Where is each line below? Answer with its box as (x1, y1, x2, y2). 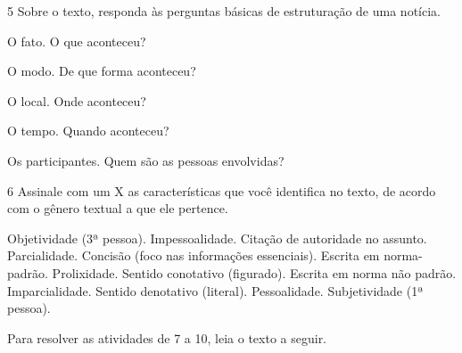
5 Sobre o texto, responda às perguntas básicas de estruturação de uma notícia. (7, 2, 441, 20)
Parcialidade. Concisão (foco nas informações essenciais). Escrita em (7, 246, 380, 265)
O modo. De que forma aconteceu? (7, 62, 196, 80)
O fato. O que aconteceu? (7, 31, 146, 50)
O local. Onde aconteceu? (7, 91, 146, 110)
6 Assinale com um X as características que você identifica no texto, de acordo (7, 181, 436, 200)
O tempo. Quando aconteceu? (7, 121, 169, 140)
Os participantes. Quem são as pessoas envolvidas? (7, 151, 285, 169)
